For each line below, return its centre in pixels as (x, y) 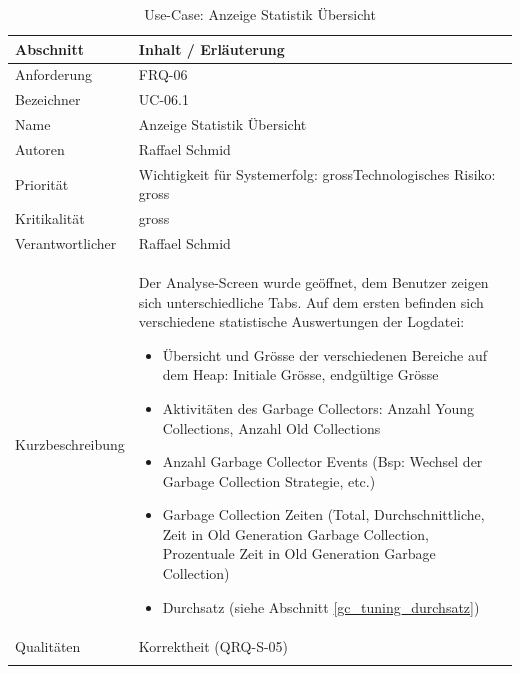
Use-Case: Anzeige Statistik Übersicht (260, 14)
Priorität (42, 183)
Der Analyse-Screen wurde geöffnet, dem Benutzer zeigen (313, 281)
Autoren (40, 148)
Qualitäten (48, 645)
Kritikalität (50, 218)
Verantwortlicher (66, 243)
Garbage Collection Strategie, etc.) (269, 480)
